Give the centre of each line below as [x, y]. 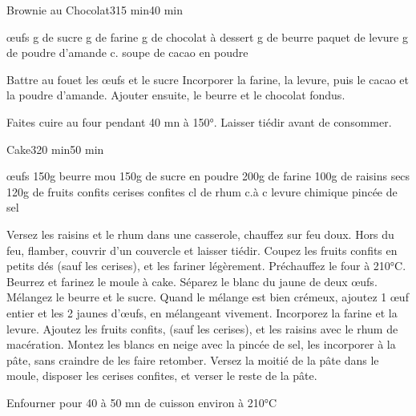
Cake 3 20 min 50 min [55, 149]
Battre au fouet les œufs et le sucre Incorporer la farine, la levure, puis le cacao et [208, 79]
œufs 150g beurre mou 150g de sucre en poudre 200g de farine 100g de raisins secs [208, 176]
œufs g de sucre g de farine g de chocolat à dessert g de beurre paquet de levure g [207, 36]
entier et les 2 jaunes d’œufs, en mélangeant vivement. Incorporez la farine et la [202, 312]
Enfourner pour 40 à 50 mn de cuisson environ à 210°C [142, 402]
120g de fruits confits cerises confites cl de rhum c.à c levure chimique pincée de [202, 191]
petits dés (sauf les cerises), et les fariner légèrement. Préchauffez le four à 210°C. [206, 266]
